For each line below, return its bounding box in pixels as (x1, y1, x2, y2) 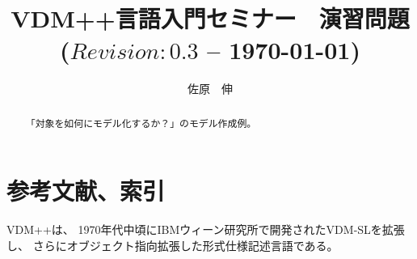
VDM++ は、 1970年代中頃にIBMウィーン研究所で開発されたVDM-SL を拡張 (6, 221, 405, 238)
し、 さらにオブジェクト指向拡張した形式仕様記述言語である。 (6, 236, 339, 253)
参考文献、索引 (6, 174, 166, 207)
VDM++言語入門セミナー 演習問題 (11, 2, 410, 35)
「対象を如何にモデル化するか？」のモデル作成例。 (25, 116, 257, 129)
